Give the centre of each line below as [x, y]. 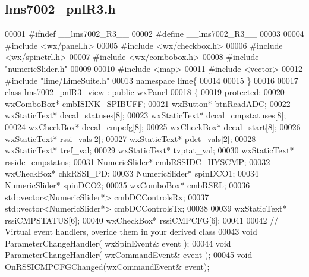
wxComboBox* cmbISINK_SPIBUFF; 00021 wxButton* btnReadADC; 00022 [148, 103]
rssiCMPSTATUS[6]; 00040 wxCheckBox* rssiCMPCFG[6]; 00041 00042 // [142, 220]
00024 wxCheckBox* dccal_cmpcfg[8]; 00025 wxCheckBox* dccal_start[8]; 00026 [153, 126]
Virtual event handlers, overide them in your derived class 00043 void [131, 232]
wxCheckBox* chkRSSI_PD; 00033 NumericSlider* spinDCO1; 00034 [132, 173]
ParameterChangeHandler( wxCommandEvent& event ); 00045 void [129, 255]
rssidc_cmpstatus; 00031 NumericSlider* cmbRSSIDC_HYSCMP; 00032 [138, 161]
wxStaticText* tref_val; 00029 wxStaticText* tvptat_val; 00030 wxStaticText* [149, 150]
